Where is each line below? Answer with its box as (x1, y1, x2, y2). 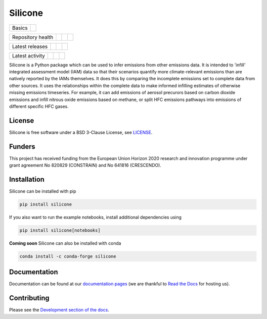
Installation (9, 175, 44, 183)
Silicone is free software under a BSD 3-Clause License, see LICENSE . (9, 129, 153, 135)
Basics (12, 24, 28, 31)
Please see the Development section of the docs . (9, 307, 109, 313)
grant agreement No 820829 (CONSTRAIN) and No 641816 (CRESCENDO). (9, 162, 162, 168)
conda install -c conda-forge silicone (19, 253, 116, 259)
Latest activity (12, 52, 45, 59)
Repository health (12, 34, 54, 41)
